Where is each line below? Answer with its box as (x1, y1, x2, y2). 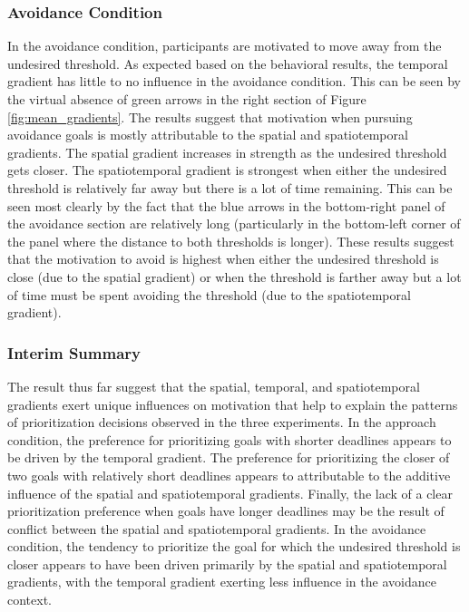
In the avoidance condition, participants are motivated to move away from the (7, 36, 442, 55)
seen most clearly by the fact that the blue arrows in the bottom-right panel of (7, 196, 445, 215)
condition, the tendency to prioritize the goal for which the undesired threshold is (7, 537, 461, 556)
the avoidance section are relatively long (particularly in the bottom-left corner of (7, 214, 461, 233)
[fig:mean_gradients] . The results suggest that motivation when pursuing (7, 107, 413, 126)
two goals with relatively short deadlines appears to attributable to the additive (7, 465, 451, 484)
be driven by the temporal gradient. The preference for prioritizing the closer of (7, 448, 450, 467)
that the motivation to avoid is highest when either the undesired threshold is (7, 249, 439, 268)
